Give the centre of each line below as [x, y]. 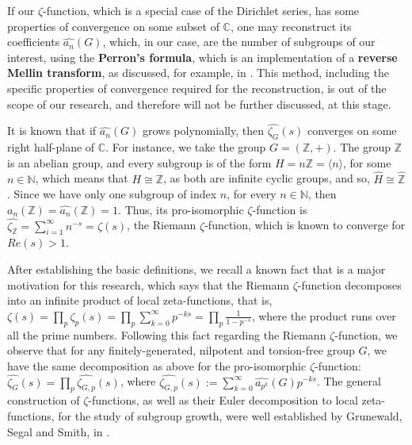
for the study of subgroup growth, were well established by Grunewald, [230, 415]
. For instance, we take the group [186, 147]
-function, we [366, 334]
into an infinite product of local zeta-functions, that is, [140, 300]
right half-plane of [51, 147]
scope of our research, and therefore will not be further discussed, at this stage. [199, 104]
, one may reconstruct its [291, 26]
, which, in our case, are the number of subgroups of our [239, 42]
